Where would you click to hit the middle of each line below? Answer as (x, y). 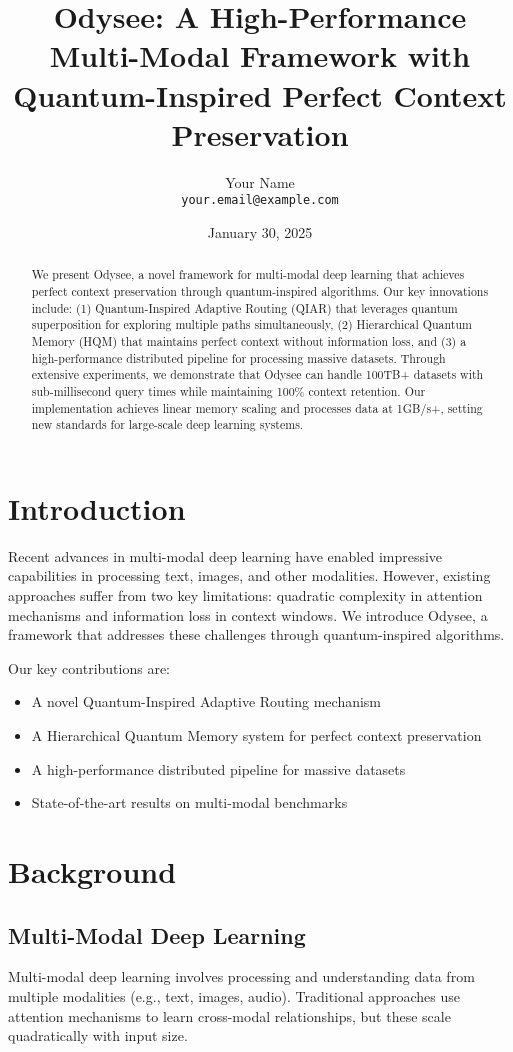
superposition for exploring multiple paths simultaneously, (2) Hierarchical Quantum (251, 324)
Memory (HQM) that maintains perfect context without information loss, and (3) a (249, 340)
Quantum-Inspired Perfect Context (260, 94)
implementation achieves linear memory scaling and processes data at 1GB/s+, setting (257, 407)
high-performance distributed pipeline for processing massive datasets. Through (238, 357)
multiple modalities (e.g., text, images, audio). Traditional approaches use (234, 995)
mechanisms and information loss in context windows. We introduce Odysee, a (248, 614)
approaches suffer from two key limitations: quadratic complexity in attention (245, 595)
